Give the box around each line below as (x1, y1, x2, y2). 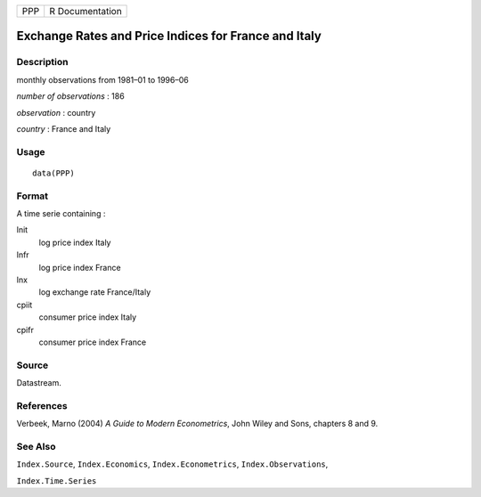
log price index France (38, 262, 121, 273)
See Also (16, 440, 56, 452)
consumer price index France (38, 337, 147, 347)
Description (16, 56, 69, 69)
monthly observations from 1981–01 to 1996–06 (16, 74, 189, 85)
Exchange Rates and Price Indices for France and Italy (16, 29, 322, 44)
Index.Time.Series (16, 476, 97, 485)
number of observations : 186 (16, 91, 125, 102)
